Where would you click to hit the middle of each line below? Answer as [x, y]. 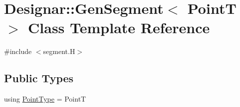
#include [18, 51]
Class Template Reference [119, 27]
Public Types [39, 78]
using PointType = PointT [45, 99]
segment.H [59, 51]
